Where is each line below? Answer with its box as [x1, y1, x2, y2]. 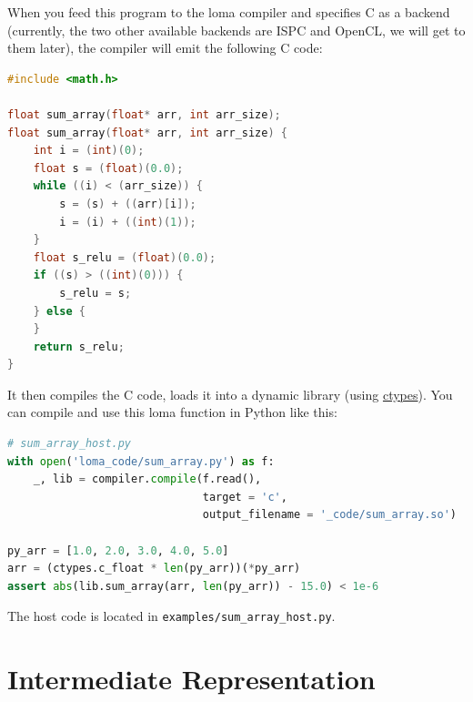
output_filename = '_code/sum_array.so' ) [202, 508, 458, 522]
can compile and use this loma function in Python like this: [7, 402, 337, 422]
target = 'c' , [202, 490, 287, 504]
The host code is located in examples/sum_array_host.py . [7, 606, 336, 626]
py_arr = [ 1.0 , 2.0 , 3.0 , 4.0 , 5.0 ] [7, 544, 229, 557]
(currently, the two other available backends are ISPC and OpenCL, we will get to [7, 20, 466, 39]
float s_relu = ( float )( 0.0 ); [33, 250, 216, 264]
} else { [33, 304, 86, 318]
